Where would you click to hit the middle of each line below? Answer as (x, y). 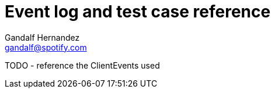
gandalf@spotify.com (46, 47)
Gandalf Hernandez (42, 37)
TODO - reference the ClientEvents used (82, 65)
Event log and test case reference (138, 12)
